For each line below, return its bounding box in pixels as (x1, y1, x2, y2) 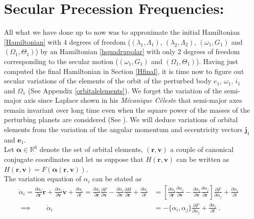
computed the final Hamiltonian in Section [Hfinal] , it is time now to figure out (4, 66, 244, 76)
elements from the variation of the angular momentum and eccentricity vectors (4, 124, 243, 135)
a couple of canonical (170, 144, 234, 154)
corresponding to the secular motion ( (4, 56, 118, 66)
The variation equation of (4, 173, 82, 184)
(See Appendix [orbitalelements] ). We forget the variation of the (28, 85, 222, 95)
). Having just (196, 56, 239, 66)
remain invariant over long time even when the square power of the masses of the (4, 104, 250, 115)
